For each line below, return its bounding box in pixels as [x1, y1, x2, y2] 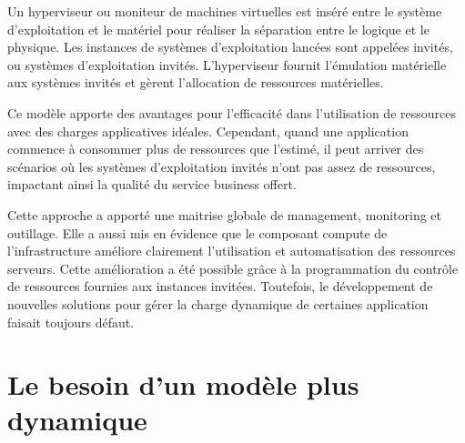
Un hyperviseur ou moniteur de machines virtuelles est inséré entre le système [7, 2, 442, 20]
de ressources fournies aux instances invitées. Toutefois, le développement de [7, 277, 433, 296]
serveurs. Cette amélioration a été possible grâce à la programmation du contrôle [7, 258, 459, 277]
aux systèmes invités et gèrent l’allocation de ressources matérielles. [7, 73, 384, 92]
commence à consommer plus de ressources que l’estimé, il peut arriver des [7, 139, 424, 158]
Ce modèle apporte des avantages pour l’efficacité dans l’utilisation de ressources [7, 103, 456, 122]
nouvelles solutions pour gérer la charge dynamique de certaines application [7, 294, 429, 313]
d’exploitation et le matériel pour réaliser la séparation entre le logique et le [7, 19, 430, 38]
